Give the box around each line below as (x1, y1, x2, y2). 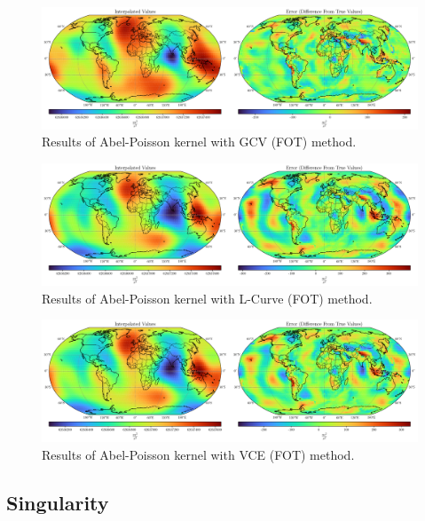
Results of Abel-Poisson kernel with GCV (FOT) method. (42, 132, 357, 151)
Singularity (6, 488, 109, 516)
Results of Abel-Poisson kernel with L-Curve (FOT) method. (42, 288, 373, 307)
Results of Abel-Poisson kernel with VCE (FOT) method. (42, 445, 355, 463)
